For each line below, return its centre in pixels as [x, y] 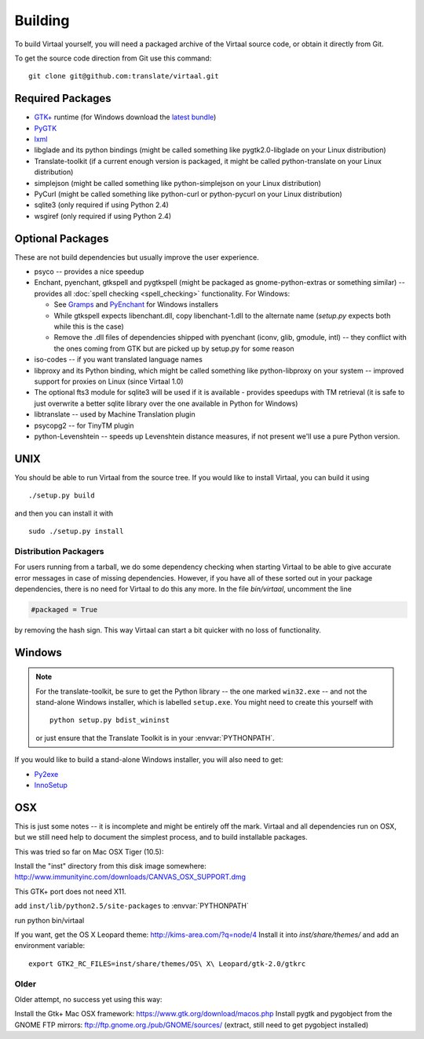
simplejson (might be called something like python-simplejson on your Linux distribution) [178, 183]
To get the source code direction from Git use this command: [113, 58]
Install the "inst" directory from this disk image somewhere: [111, 866]
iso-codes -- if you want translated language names [119, 359]
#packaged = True [64, 609]
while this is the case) [89, 326]
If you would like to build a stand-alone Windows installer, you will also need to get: [149, 760]
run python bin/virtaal [49, 920]
